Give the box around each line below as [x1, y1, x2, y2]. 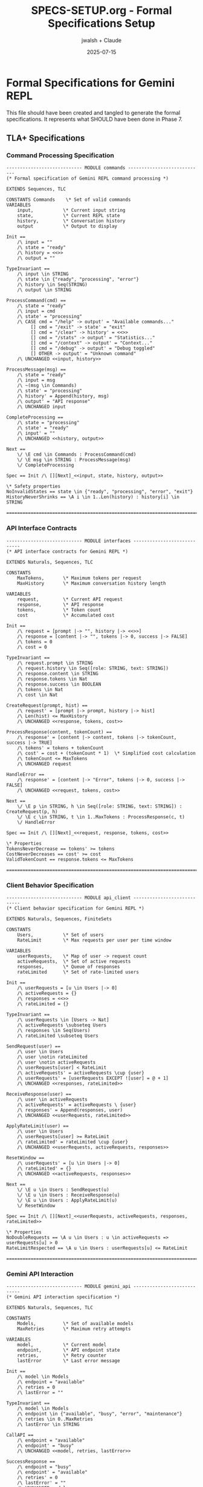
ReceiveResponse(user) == [6, 1091, 71, 1097]
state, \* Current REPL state [17, 213, 120, 219]
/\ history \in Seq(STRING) [17, 282, 88, 288]
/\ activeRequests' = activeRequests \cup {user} [17, 1070, 145, 1076]
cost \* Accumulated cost [17, 612, 115, 618]
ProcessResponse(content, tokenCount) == [6, 729, 112, 735]
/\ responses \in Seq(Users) [17, 1027, 91, 1033]
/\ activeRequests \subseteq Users [17, 1022, 107, 1028]
